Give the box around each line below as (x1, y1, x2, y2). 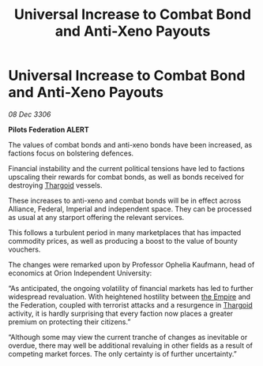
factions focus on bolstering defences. (8, 148, 134, 158)
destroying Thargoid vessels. (8, 180, 103, 190)
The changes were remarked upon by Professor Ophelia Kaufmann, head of (8, 260, 255, 269)
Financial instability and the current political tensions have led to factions (8, 163, 245, 173)
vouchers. (8, 245, 41, 254)
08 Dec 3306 (8, 109, 51, 119)
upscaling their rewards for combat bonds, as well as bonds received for (8, 172, 244, 181)
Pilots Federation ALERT (8, 125, 89, 134)
